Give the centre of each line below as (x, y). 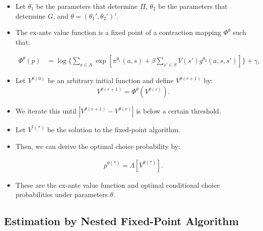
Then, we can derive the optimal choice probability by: (98, 146)
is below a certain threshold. (179, 111)
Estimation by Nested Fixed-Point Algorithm (121, 221)
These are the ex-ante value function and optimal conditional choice (118, 185)
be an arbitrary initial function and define (111, 80)
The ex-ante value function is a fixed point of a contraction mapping (118, 32)
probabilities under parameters (62, 194)
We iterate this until (46, 111)
